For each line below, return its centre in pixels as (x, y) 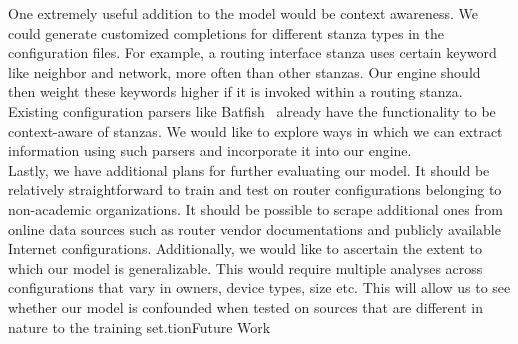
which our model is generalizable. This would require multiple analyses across (245, 267)
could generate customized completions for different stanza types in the (226, 32)
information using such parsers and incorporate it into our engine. (210, 150)
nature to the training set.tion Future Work (139, 326)
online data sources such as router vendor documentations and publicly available (254, 228)
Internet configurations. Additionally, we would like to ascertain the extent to (245, 248)
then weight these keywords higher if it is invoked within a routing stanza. (235, 91)
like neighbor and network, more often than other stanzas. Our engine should (244, 71)
